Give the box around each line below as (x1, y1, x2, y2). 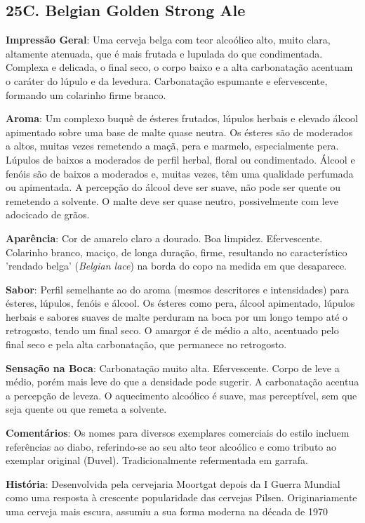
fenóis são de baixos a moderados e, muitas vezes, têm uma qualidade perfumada (6, 166, 354, 180)
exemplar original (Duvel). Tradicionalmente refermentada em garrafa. (6, 453, 308, 468)
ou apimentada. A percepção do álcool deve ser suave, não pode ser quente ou (6, 180, 341, 194)
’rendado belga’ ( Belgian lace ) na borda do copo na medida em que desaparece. (6, 258, 347, 273)
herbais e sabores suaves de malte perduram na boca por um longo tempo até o (6, 309, 348, 324)
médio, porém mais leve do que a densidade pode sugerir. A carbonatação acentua (6, 374, 359, 389)
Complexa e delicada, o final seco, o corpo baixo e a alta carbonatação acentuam (6, 60, 353, 74)
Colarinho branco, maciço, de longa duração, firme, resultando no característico (6, 244, 347, 259)
